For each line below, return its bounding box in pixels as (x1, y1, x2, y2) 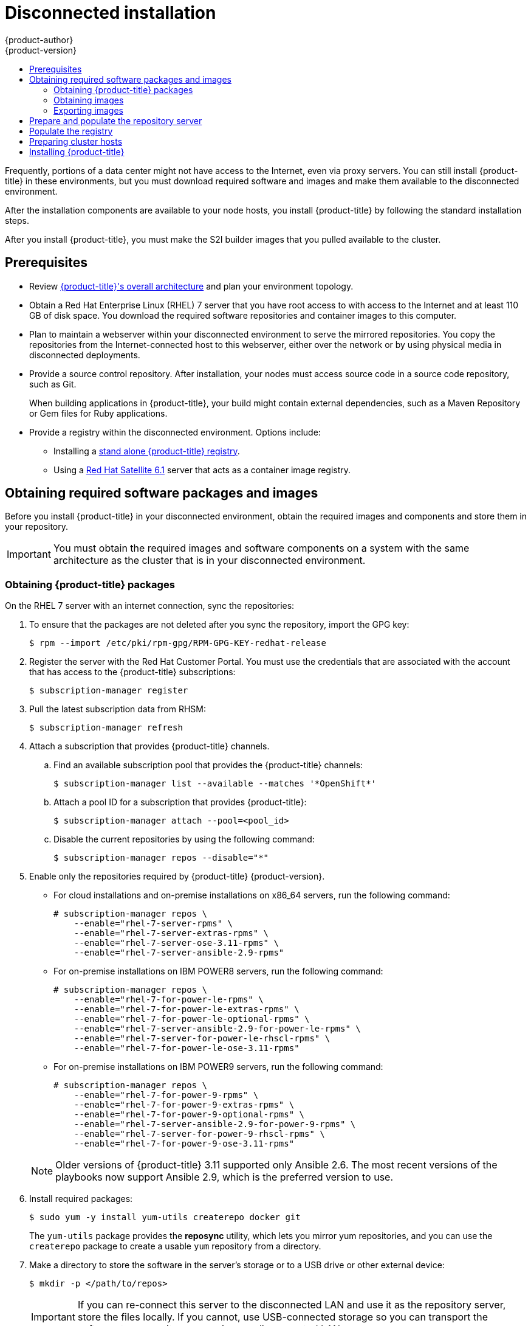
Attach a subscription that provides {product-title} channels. (29, 741, 270, 752)
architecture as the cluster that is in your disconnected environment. (53, 554, 366, 567)
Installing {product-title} (29, 146, 125, 157)
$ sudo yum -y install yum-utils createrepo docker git (29, 1212, 301, 1223)
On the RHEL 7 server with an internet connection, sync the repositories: (5, 600, 295, 611)
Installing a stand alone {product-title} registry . (53, 445, 240, 456)
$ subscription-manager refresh (29, 723, 183, 733)
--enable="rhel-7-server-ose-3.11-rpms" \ (74, 938, 279, 948)
